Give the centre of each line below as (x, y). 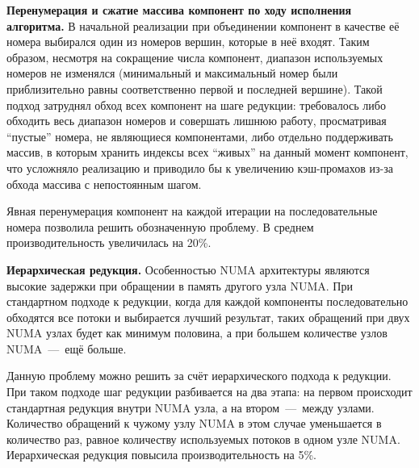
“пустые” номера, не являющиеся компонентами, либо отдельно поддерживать (200, 136)
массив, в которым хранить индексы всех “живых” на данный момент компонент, (207, 152)
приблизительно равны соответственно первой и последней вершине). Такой (195, 88)
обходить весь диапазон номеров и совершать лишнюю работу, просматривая (197, 121)
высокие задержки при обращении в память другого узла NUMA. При (180, 285)
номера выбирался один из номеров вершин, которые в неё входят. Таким (188, 42)
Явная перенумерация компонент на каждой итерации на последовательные (192, 211)
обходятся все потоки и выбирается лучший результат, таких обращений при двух (208, 317)
